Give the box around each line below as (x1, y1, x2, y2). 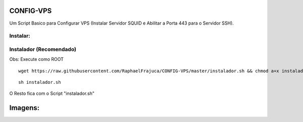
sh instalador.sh (18, 79, 61, 85)
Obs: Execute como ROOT (9, 56, 64, 62)
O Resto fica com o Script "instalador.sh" (9, 90, 94, 96)
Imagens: (9, 103, 40, 112)
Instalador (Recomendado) (9, 46, 77, 53)
